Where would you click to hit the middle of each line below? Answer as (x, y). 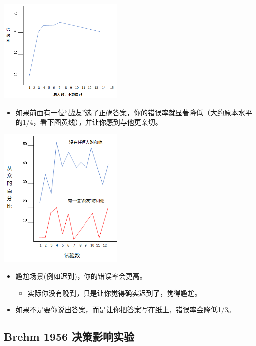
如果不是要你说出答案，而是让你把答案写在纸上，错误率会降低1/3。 (125, 309)
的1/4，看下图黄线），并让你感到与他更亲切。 (89, 122)
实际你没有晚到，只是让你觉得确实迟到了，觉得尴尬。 (115, 293)
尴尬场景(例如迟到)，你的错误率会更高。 (81, 276)
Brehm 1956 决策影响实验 (69, 336)
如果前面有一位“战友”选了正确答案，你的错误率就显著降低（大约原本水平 (134, 112)
